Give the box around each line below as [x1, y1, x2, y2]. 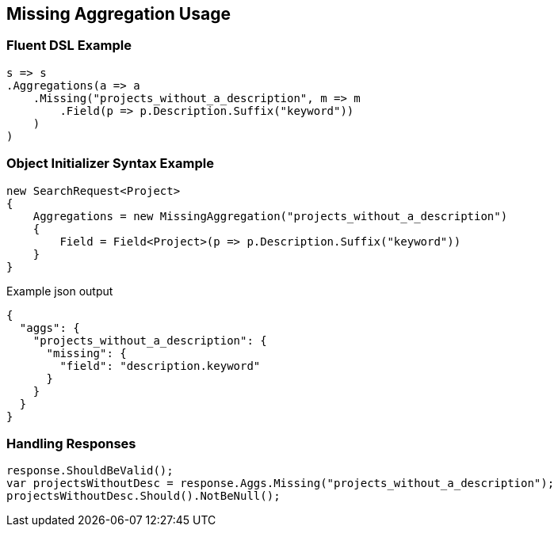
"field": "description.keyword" [59, 359, 261, 372]
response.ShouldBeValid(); [6, 464, 174, 478]
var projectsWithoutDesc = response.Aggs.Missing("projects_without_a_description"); [6, 477, 555, 490]
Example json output [6, 284, 113, 298]
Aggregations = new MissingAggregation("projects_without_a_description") [32, 209, 508, 223]
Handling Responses [6, 435, 136, 451]
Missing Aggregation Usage [6, 4, 231, 24]
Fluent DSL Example [6, 37, 132, 54]
